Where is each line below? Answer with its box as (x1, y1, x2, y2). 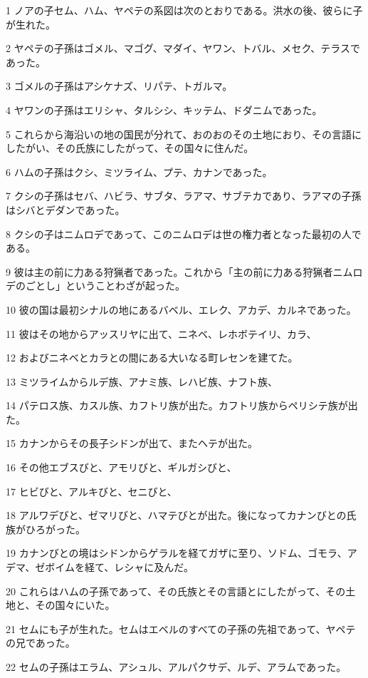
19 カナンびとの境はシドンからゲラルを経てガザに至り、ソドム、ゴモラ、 (6, 545, 347, 560)
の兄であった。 (6, 635, 75, 650)
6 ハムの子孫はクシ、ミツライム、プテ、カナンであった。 (6, 164, 273, 179)
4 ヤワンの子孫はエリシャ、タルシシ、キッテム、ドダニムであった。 (6, 102, 322, 117)
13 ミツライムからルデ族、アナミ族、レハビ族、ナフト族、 (6, 374, 278, 389)
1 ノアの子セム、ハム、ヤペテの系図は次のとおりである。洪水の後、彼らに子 (6, 3, 363, 17)
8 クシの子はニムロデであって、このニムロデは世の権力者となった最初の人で (6, 226, 362, 241)
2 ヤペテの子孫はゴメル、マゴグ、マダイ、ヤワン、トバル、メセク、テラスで (6, 41, 361, 56)
